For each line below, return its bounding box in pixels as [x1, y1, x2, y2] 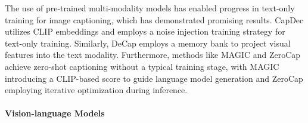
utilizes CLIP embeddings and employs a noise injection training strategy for [5, 25, 285, 38]
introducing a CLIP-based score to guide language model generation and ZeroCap [5, 72, 303, 84]
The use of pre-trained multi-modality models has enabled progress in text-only [5, 2, 295, 14]
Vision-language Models [5, 107, 105, 119]
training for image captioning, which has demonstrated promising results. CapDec [5, 13, 304, 26]
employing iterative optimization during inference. [5, 84, 188, 96]
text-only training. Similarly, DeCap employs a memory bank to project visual [5, 36, 291, 49]
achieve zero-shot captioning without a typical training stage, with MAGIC [5, 60, 279, 72]
